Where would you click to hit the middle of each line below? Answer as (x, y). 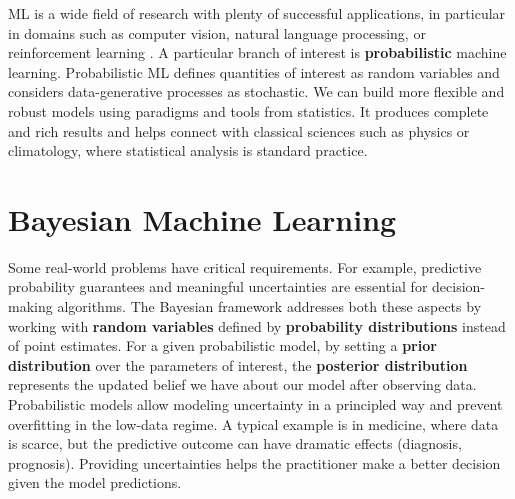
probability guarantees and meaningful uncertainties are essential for (218, 286)
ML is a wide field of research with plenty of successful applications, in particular (257, 13)
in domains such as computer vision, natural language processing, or (217, 32)
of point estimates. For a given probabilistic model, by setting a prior (222, 345)
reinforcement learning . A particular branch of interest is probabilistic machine (257, 52)
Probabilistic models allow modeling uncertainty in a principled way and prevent (255, 404)
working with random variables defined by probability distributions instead (257, 325)
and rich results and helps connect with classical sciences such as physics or (239, 130)
